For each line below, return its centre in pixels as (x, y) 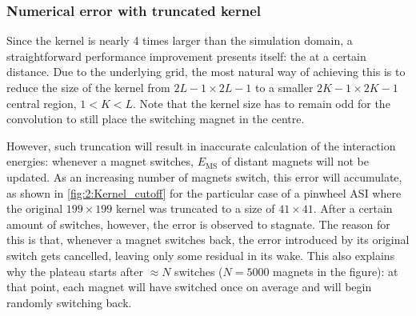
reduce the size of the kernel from (88, 87)
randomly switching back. (69, 302)
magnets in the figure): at (336, 271)
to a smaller (284, 87)
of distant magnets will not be (295, 161)
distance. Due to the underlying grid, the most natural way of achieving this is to (206, 72)
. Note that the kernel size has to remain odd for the (262, 103)
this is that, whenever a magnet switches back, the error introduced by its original (208, 240)
